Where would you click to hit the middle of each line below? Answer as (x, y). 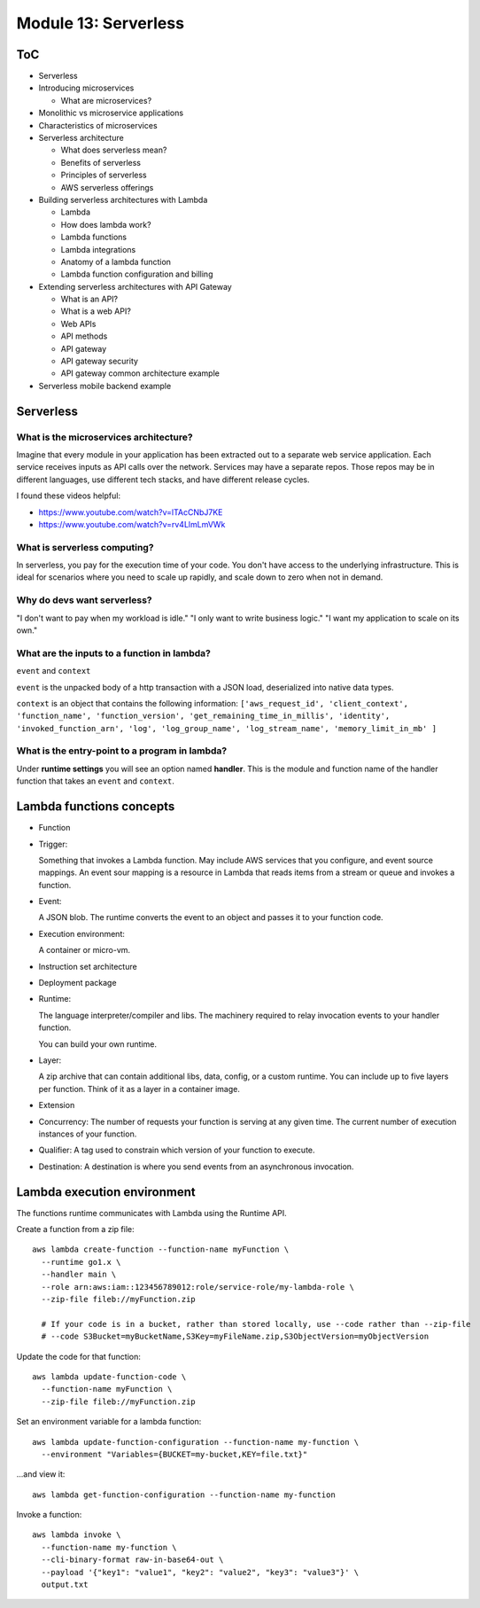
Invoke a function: (49, 1515)
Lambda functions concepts (96, 807)
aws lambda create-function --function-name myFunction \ (161, 1249)
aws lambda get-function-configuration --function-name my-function (184, 1495)
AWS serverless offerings (107, 187)
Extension (57, 1105)
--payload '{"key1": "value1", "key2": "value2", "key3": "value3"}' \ (200, 1572)
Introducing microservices (86, 88)
